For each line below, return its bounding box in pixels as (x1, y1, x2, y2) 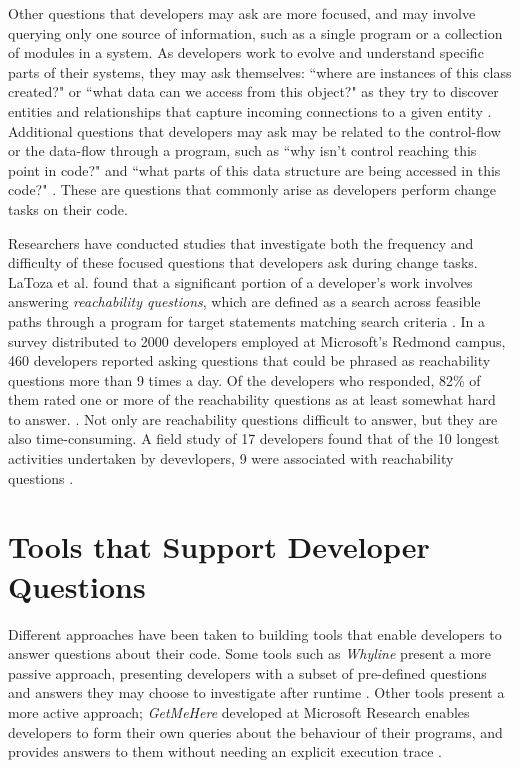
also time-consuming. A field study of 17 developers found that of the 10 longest (8, 428, 500, 449)
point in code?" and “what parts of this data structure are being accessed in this (8, 159, 501, 180)
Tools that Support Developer (8, 526, 430, 567)
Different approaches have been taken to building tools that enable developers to (8, 623, 502, 644)
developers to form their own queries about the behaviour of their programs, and (8, 721, 503, 742)
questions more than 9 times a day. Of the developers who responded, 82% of (8, 369, 481, 390)
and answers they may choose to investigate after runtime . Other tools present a (8, 682, 505, 703)
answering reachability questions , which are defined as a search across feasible (8, 291, 481, 312)
